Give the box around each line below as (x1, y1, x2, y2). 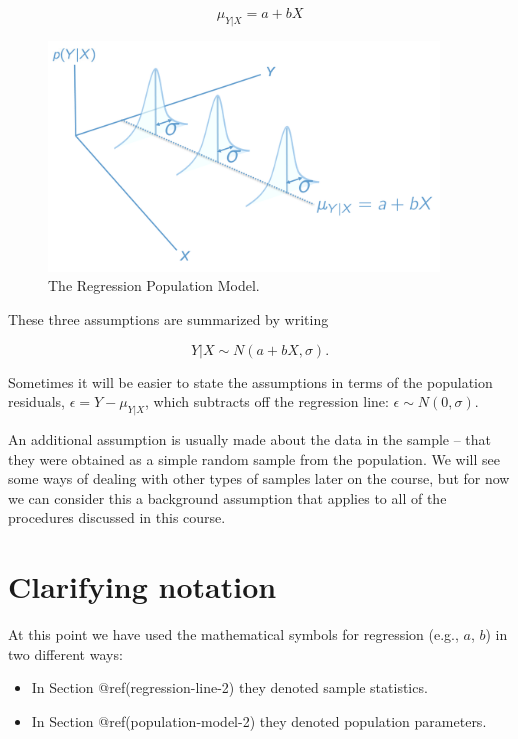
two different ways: (8, 643, 123, 664)
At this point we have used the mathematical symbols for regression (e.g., (8, 624, 459, 645)
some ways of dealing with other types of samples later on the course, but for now (8, 468, 510, 489)
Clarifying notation (8, 566, 277, 607)
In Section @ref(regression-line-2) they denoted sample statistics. (31, 677, 428, 698)
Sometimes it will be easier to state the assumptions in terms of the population (8, 371, 493, 392)
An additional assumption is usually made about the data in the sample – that (8, 428, 492, 449)
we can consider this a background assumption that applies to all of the (8, 487, 447, 508)
